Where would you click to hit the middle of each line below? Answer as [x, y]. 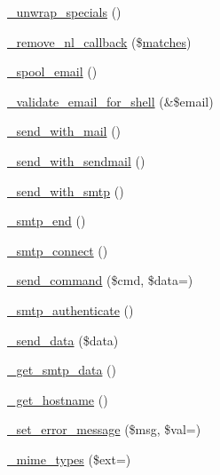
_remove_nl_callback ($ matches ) [99, 41]
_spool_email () [52, 71]
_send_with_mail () [64, 131]
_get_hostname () [58, 399]
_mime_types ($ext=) [69, 459]
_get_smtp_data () [62, 370]
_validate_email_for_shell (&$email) [110, 101]
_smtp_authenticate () [71, 309]
